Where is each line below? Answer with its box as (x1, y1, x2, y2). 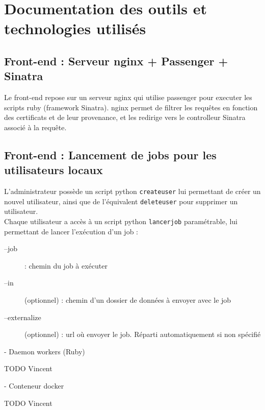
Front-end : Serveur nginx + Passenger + (4, 53, 228, 68)
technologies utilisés (4, 18, 146, 39)
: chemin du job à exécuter (24, 260, 108, 271)
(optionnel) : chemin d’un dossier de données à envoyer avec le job (24, 295, 231, 305)
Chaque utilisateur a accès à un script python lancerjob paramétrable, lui (4, 216, 238, 227)
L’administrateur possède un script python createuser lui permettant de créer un (4, 186, 261, 197)
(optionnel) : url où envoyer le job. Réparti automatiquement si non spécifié (24, 329, 261, 340)
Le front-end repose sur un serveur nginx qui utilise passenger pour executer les (4, 92, 252, 103)
